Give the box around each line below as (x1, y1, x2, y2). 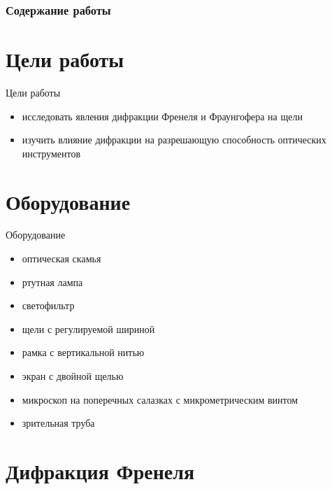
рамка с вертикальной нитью (22, 345, 145, 360)
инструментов (22, 146, 81, 160)
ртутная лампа (22, 274, 83, 289)
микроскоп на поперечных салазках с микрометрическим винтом (22, 392, 298, 406)
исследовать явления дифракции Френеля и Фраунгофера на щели (22, 108, 303, 123)
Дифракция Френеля (6, 457, 195, 485)
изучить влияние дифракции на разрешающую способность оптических (22, 132, 326, 147)
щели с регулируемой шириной (22, 321, 155, 336)
